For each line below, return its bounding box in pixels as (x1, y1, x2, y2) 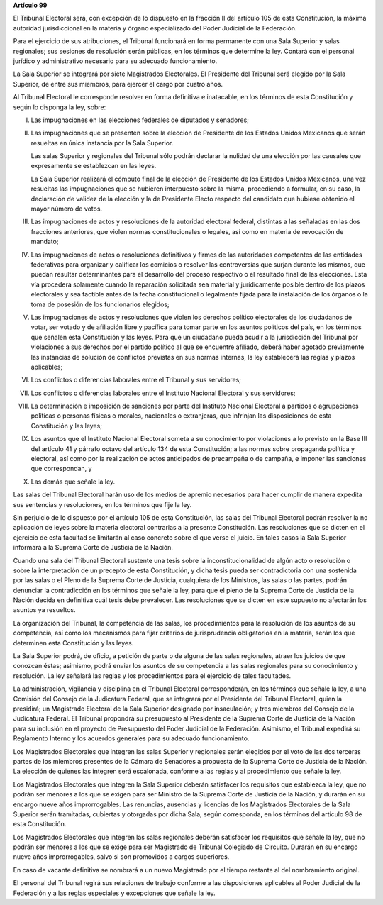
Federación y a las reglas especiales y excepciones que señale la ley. (13, 889, 216, 897)
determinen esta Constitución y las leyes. (13, 638, 134, 647)
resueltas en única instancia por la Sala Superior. (30, 138, 174, 147)
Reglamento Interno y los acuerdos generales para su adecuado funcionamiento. (13, 734, 250, 743)
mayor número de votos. (30, 204, 103, 213)
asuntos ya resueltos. (13, 606, 76, 614)
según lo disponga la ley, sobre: (13, 103, 106, 111)
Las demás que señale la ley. (30, 477, 116, 486)
